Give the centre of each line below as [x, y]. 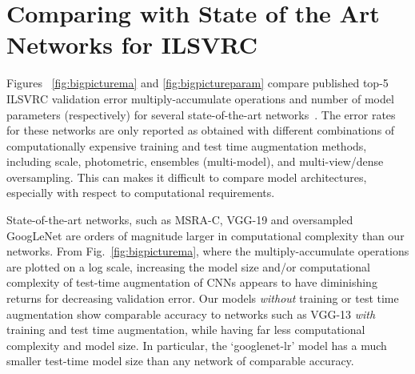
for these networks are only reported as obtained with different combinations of [201, 130]
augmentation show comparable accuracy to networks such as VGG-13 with [191, 314]
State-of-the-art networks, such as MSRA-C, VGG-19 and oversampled [180, 220]
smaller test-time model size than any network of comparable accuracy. [180, 361]
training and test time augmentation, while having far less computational [186, 330]
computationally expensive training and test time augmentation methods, [187, 145]
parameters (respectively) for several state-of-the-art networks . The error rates [201, 114]
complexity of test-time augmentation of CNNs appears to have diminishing [192, 282]
